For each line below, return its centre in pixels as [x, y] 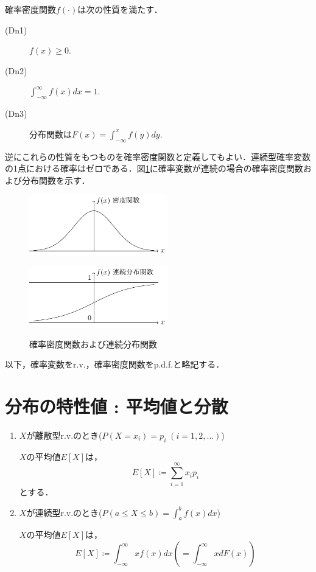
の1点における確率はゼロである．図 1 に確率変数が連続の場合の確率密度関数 [154, 168]
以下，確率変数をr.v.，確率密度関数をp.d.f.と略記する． [115, 364]
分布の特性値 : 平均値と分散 [117, 406]
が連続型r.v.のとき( [64, 512]
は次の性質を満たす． [120, 9]
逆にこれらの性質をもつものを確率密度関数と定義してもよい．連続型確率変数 [158, 156]
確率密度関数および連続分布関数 [93, 344]
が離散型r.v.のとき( [64, 435]
